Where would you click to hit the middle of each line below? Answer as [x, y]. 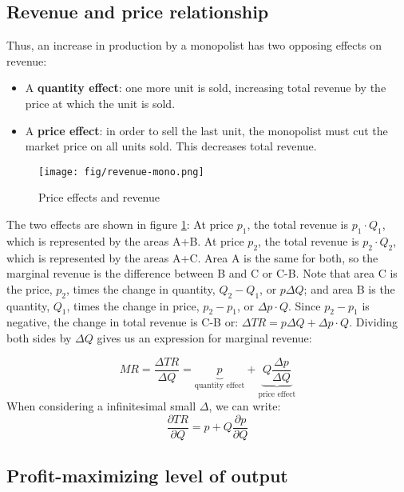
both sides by [39, 337]
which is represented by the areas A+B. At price [125, 240]
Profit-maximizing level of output [147, 476]
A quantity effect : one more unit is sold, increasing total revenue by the [206, 88]
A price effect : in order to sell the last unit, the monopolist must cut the [206, 130]
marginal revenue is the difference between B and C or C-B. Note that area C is [202, 273]
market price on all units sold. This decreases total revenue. [171, 146]
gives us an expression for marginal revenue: [204, 337]
